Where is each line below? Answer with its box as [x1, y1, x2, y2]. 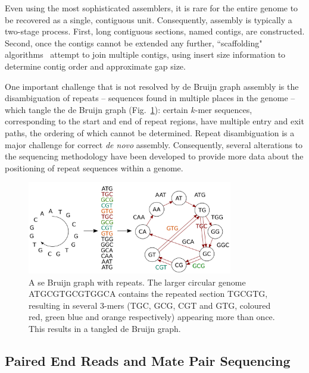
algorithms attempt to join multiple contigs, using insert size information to [5, 48, 286, 61]
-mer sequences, [195, 103, 252, 115]
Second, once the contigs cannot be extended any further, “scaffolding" [5, 36, 263, 49]
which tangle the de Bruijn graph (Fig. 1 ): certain [5, 103, 188, 115]
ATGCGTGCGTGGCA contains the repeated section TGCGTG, [29, 287, 268, 300]
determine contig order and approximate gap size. [5, 59, 186, 72]
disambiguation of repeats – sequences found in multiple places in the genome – [5, 92, 295, 104]
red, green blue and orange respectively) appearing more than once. [29, 311, 275, 323]
